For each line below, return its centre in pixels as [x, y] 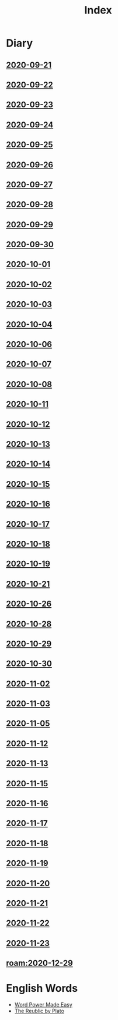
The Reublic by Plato [39, 1011]
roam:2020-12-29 [39, 963]
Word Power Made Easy [44, 1005]
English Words [42, 989]
